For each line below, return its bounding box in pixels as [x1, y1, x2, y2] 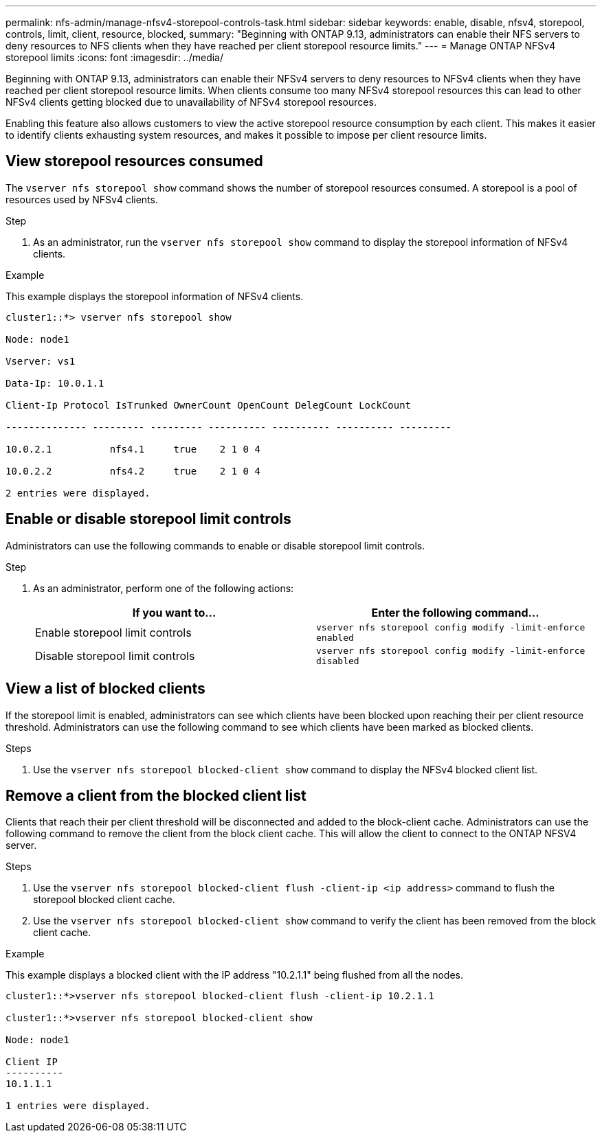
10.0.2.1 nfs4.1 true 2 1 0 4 [5, 443, 260, 455]
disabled [316, 655, 359, 666]
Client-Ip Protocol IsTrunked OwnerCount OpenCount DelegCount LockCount [5, 399, 412, 411]
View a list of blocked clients [5, 680, 205, 698]
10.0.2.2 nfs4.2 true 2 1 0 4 [5, 465, 260, 477]
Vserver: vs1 [5, 355, 76, 367]
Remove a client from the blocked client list [5, 786, 306, 804]
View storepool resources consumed [5, 152, 263, 170]
